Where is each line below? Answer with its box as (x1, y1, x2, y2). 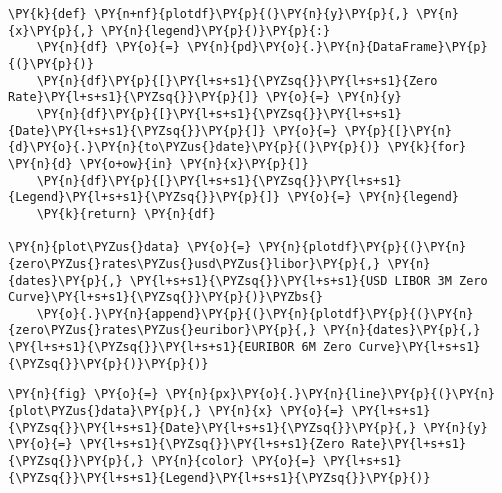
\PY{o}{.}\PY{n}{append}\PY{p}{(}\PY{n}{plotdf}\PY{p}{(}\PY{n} (36, 306, 474, 321)
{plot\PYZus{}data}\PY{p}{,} (8, 404, 202, 419)
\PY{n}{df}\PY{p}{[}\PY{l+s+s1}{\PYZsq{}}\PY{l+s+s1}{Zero (36, 73, 438, 88)
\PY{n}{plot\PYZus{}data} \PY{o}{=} (8, 240, 252, 255)
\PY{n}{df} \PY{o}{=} (36, 40, 180, 55)
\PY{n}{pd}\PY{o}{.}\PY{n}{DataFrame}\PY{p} (186, 40, 488, 55)
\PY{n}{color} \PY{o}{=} (151, 454, 316, 469)
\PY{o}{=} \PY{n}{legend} (287, 190, 460, 205)
